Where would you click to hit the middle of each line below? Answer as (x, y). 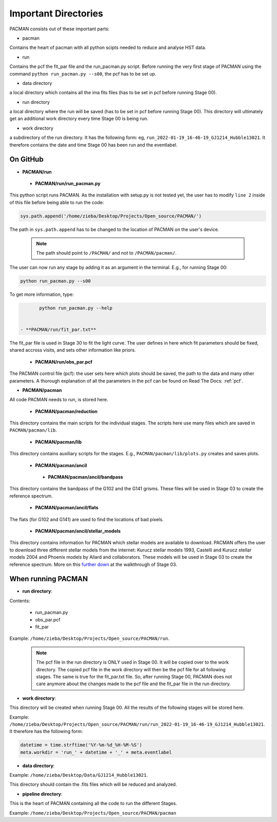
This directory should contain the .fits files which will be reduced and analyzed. (93, 784)
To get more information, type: (42, 294)
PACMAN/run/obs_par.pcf (64, 362)
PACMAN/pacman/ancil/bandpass (85, 477)
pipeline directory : (42, 794)
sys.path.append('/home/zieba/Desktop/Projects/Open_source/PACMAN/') (111, 216)
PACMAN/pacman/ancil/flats (67, 508)
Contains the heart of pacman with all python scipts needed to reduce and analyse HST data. (108, 48)
